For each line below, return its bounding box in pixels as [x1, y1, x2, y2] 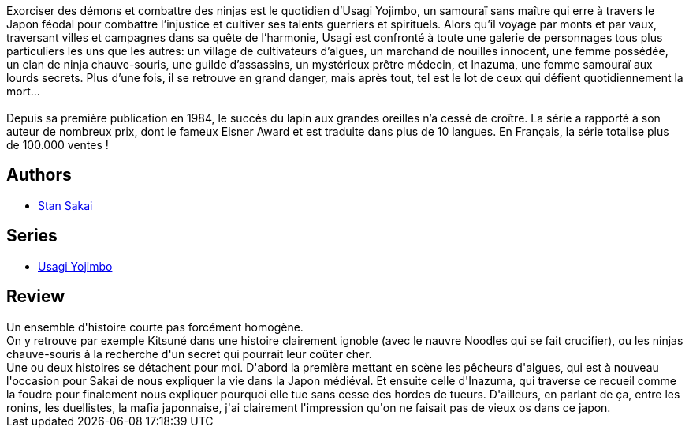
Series [6, 226, 58, 246]
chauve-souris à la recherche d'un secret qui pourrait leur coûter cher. [6, 346, 372, 361]
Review [6, 286, 65, 307]
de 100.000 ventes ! [6, 138, 109, 152]
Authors [6, 165, 72, 185]
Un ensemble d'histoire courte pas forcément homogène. [6, 320, 304, 334]
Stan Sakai [38, 198, 93, 212]
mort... [6, 84, 40, 98]
